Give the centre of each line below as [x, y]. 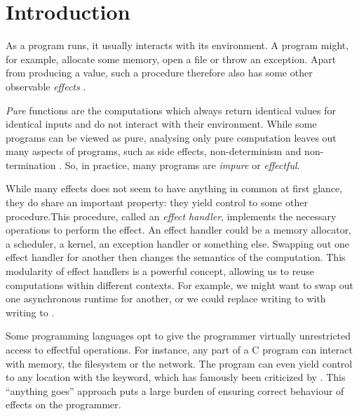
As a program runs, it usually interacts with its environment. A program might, [177, 45]
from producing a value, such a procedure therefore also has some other [159, 73]
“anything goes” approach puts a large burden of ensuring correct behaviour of [175, 390]
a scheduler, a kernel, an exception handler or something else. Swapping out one [177, 243]
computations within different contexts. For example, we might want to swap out [179, 284]
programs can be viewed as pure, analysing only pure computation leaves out [171, 137]
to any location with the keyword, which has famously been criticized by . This [176, 377]
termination [31, 165]
